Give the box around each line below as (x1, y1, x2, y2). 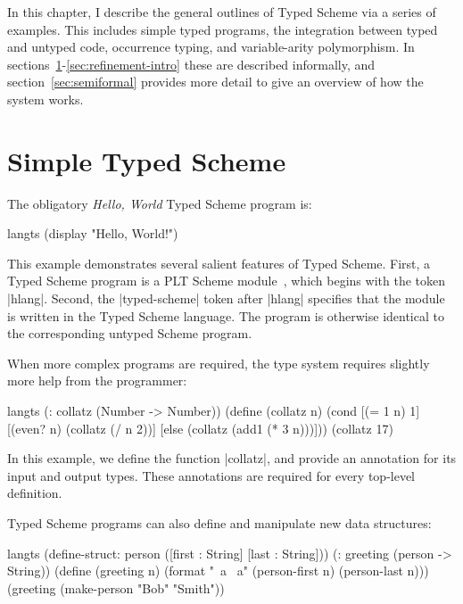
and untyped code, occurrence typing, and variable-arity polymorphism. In (7, 37, 415, 56)
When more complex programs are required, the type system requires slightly (7, 353, 430, 372)
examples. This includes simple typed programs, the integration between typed (7, 20, 438, 38)
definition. (7, 484, 62, 502)
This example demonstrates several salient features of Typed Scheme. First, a (7, 253, 431, 272)
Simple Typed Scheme (7, 142, 286, 178)
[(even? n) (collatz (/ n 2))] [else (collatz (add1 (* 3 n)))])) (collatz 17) (7, 418, 393, 437)
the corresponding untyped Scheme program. (7, 324, 252, 343)
